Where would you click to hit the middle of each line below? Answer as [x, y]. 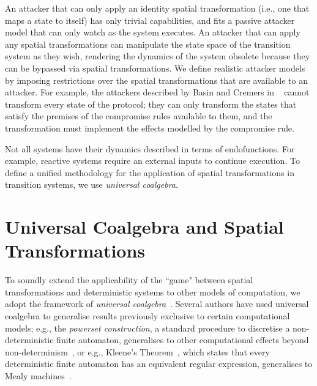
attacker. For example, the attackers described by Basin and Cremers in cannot [157, 92]
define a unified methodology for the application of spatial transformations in [150, 172]
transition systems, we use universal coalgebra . [91, 184]
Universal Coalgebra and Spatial [144, 227]
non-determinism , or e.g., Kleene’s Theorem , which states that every [137, 351]
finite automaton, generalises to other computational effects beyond [183, 340]
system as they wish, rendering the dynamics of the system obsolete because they [158, 56]
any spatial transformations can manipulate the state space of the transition [148, 44]
